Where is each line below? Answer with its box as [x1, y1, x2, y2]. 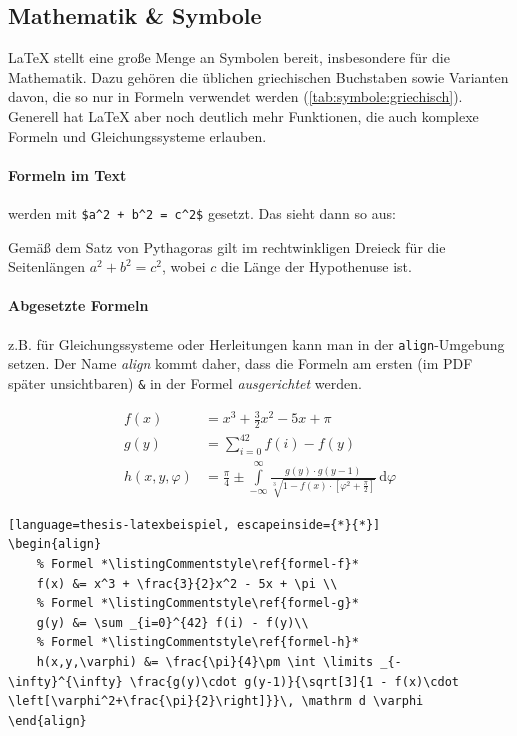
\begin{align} [8, 537, 102, 552]
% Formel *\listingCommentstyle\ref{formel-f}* [36, 556, 359, 571]
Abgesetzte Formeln [8, 295, 149, 316]
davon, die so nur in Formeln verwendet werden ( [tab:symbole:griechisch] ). [8, 86, 463, 107]
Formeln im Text [8, 164, 127, 185]
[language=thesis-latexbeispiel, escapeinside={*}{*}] [8, 517, 381, 532]
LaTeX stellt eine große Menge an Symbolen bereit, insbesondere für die [8, 47, 450, 68]
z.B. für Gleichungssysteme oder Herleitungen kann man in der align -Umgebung [8, 333, 505, 354]
